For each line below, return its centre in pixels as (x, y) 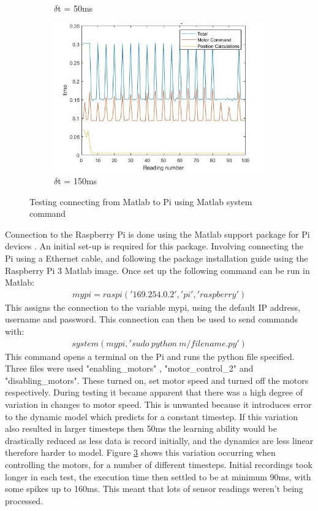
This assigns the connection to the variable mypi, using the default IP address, (153, 307)
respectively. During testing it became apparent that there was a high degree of (154, 392)
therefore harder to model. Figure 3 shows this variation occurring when (140, 452)
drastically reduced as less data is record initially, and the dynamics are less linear (159, 440)
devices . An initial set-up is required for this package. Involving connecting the (154, 246)
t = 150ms (78, 181)
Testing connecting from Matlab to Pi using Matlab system (141, 201)
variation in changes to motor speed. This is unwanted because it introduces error (158, 404)
